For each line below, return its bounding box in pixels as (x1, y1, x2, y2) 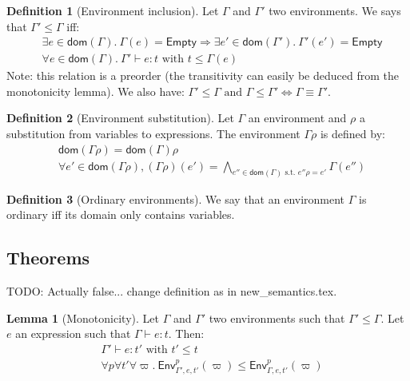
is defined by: (320, 125, 385, 142)
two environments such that (209, 309, 345, 326)
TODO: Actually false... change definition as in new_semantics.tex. (6, 282, 337, 299)
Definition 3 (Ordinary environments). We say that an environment (6, 190, 345, 207)
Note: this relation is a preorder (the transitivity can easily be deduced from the (6, 67, 399, 84)
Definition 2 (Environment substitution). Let (6, 109, 234, 126)
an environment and (248, 109, 347, 126)
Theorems (6, 245, 90, 270)
